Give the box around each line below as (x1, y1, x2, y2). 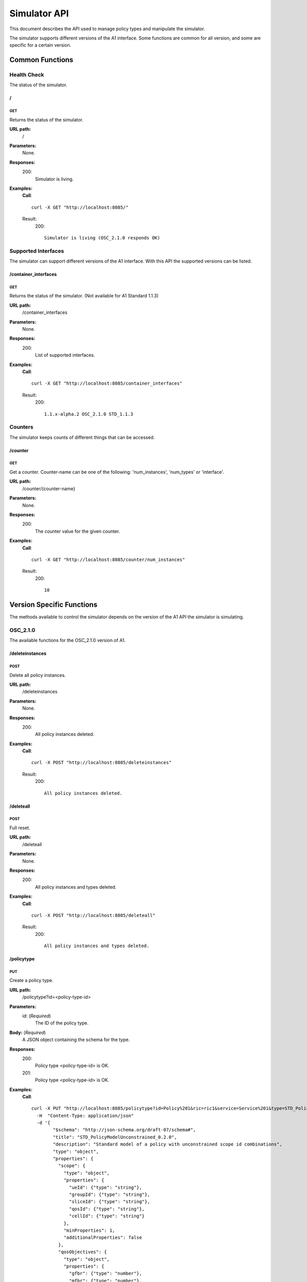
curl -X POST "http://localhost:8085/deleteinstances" (31, 759, 172, 766)
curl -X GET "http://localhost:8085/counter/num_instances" (31, 556, 185, 563)
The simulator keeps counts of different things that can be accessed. (9, 434, 155, 440)
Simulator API (9, 8, 69, 19)
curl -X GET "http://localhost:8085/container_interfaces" (31, 380, 183, 387)
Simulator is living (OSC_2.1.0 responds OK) (44, 235, 161, 241)
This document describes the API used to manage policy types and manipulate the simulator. (9, 26, 205, 32)
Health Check (9, 71, 45, 78)
